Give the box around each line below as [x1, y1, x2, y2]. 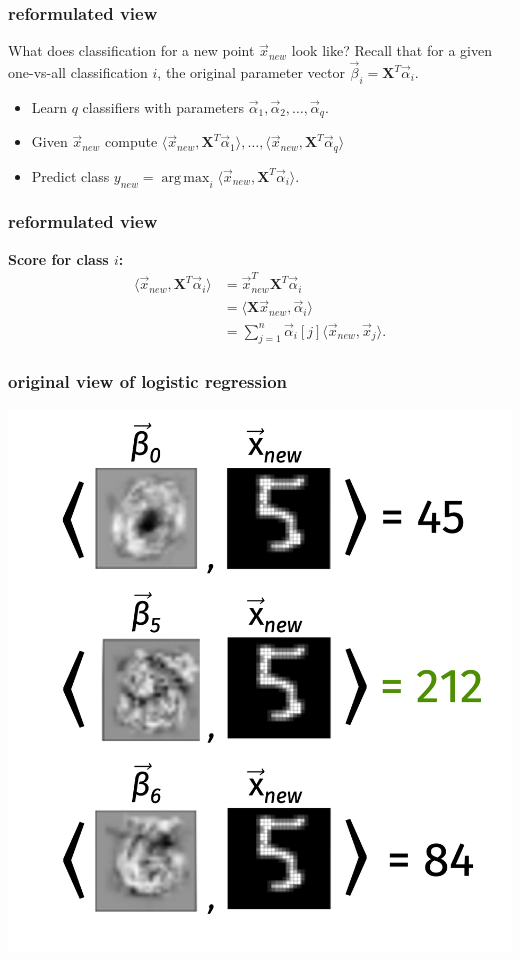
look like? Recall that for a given [291, 40, 492, 61]
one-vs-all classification [8, 62, 148, 83]
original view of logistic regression [8, 369, 288, 394]
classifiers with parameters [82, 96, 245, 117]
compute [105, 131, 158, 152]
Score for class [8, 248, 109, 269]
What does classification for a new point [8, 40, 255, 61]
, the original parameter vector [157, 62, 345, 83]
